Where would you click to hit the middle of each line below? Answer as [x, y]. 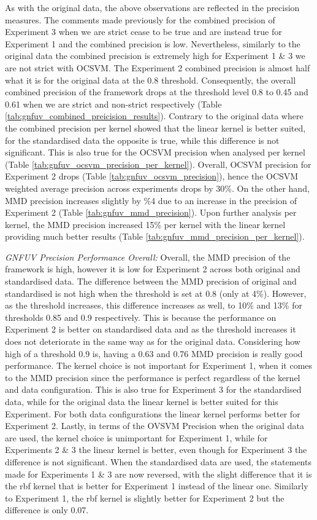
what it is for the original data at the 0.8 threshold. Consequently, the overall [151, 80]
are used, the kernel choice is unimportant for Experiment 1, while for [136, 437]
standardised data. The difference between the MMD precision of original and [151, 281]
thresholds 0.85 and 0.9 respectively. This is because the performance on [141, 317]
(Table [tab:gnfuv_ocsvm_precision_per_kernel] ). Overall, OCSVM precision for [158, 164]
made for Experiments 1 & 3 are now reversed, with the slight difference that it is [158, 474]
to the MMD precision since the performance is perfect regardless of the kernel [153, 377]
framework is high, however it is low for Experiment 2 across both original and [153, 269]
